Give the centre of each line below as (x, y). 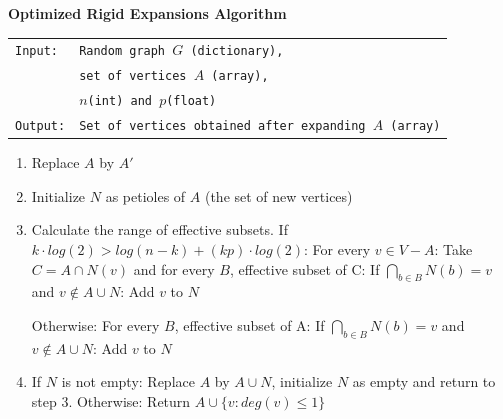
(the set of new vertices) (278, 195)
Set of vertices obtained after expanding (222, 126)
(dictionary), (237, 51)
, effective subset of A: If (249, 324)
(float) (191, 101)
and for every (174, 268)
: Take (453, 249)
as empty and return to (424, 381)
